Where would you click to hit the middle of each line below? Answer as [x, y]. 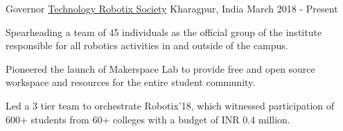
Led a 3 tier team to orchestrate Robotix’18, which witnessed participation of [170, 105]
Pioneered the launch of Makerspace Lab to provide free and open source [160, 68]
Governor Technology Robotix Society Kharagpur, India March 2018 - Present [172, 8]
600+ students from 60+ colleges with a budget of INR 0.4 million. [148, 119]
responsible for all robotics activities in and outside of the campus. [147, 45]
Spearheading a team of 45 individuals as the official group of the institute [164, 32]
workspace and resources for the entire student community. [131, 82]
